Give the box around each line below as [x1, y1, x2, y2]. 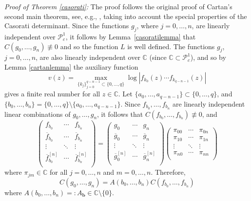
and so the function [60, 41, 118, 51]
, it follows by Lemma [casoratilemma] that [65, 31, 196, 41]
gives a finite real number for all [4, 89, 100, 99]
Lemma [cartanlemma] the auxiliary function [4, 61, 138, 72]
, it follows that [97, 109, 143, 119]
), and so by [190, 52, 226, 62]
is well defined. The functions [127, 41, 215, 51]
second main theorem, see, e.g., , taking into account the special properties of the [4, 11, 247, 21]
